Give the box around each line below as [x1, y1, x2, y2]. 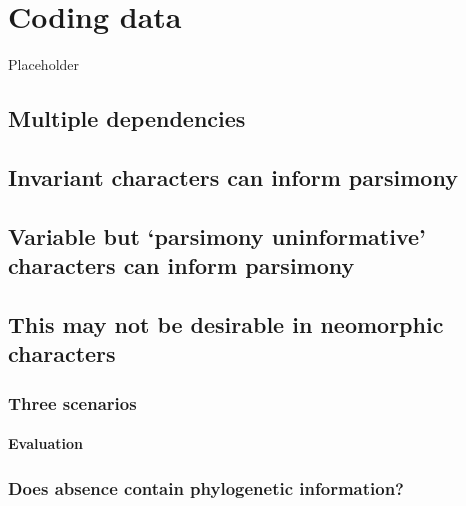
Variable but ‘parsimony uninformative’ [8, 220, 426, 251]
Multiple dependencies [8, 103, 246, 134]
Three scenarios [8, 390, 137, 415]
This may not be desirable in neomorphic [8, 308, 444, 339]
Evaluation [8, 433, 83, 454]
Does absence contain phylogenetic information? [8, 475, 404, 500]
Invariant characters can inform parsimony [8, 161, 458, 192]
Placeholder [8, 54, 80, 75]
